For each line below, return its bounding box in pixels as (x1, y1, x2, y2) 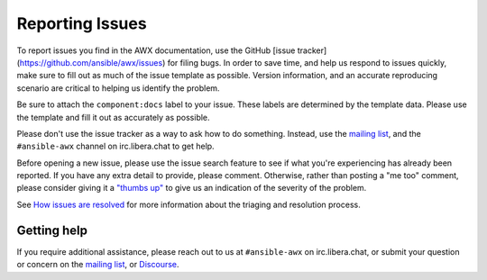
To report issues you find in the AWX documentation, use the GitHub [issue (16, 45, 296, 56)
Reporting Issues (16, 14, 148, 33)
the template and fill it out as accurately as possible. (16, 112, 211, 122)
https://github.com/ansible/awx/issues (19, 57, 163, 68)
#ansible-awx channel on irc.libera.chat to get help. (16, 140, 216, 152)
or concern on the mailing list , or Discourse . (16, 259, 179, 270)
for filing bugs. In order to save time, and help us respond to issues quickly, (167, 57, 447, 68)
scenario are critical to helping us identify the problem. (16, 82, 220, 94)
